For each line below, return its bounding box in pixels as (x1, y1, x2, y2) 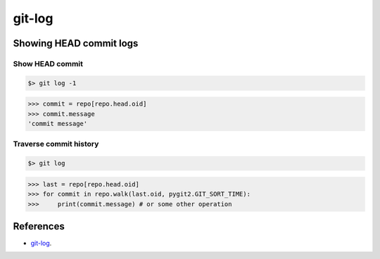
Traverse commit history (13, 139, 99, 149)
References (13, 220, 65, 232)
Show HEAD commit (13, 58, 84, 68)
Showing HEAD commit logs (13, 37, 139, 49)
